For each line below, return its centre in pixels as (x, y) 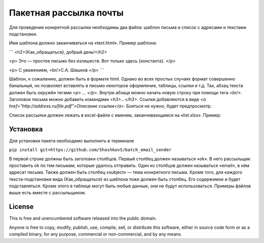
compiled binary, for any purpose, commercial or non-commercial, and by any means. (96, 234)
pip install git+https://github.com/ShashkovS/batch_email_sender (90, 150)
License (21, 207)
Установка (26, 129)
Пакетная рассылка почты (66, 13)
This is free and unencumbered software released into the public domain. (83, 218)
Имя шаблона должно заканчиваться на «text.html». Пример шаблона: (83, 43)
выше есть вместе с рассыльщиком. (47, 193)
